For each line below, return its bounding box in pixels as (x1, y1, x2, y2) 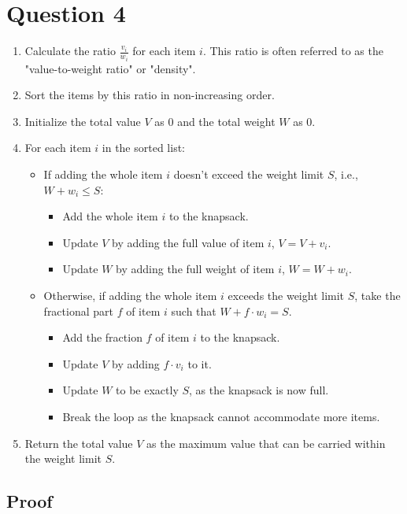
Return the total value (24, 434, 133, 451)
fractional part (43, 302, 113, 319)
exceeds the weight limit (228, 287, 345, 303)
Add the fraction (62, 329, 142, 346)
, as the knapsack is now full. (189, 382, 329, 398)
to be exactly (116, 382, 179, 398)
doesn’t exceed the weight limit (173, 165, 324, 182)
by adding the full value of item (112, 234, 265, 250)
